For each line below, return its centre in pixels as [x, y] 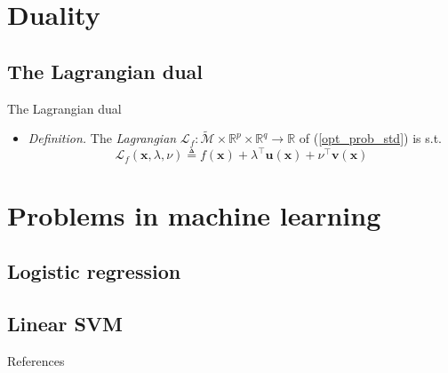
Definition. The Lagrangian [102, 138]
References [36, 360]
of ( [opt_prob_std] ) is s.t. [370, 138]
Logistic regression [94, 271]
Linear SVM [65, 324]
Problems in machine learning [194, 214]
